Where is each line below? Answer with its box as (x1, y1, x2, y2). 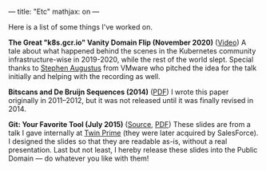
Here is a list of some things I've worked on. (8, 22, 153, 31)
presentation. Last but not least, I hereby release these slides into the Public (8, 145, 258, 154)
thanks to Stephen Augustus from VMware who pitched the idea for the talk (8, 63, 257, 73)
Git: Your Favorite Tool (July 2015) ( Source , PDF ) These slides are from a (8, 120, 252, 129)
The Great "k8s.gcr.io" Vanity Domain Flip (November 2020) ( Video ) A (8, 38, 247, 47)
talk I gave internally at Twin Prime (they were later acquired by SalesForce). (8, 128, 259, 137)
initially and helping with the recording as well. (8, 72, 161, 81)
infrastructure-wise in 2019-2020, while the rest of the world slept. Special (8, 55, 254, 64)
